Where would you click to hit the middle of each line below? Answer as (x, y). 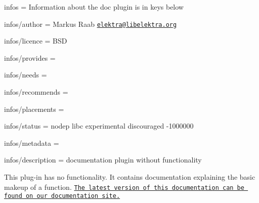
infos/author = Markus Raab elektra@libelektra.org (91, 24)
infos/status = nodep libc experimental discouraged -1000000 (99, 126)
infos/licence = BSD (36, 41)
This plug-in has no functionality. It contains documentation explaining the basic (130, 177)
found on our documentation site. (62, 196)
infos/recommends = (36, 92)
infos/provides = (30, 57)
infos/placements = (34, 109)
